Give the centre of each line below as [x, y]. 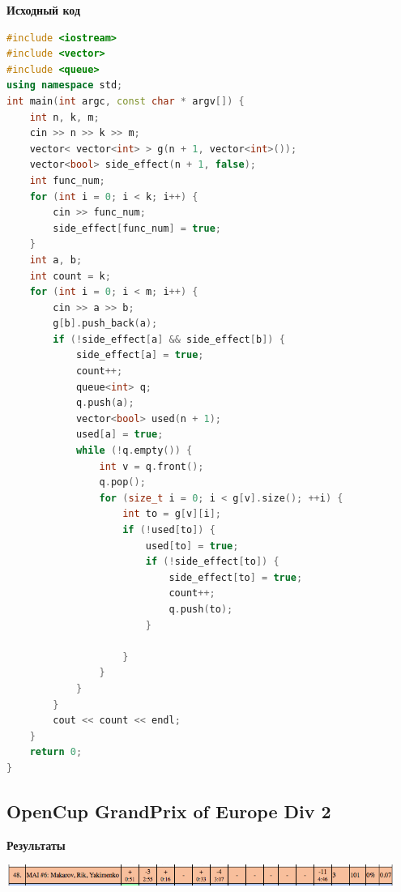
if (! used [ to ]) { [169, 530]
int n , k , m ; [64, 117]
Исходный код [44, 10]
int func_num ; [67, 180]
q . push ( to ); [201, 609]
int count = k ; [70, 276]
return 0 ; [56, 752]
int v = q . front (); [151, 466]
